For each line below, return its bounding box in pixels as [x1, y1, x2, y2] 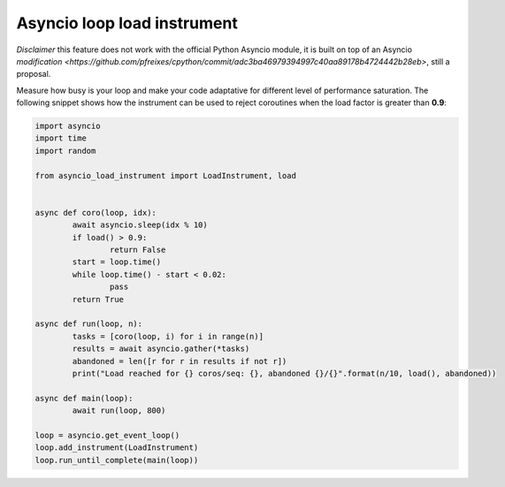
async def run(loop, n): [34, 319, 143, 329]
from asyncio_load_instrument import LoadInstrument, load [34, 171, 296, 180]
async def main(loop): [34, 393, 134, 403]
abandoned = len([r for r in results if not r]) [72, 356, 287, 366]
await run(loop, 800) [72, 406, 166, 415]
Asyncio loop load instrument [16, 13, 238, 33]
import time [34, 133, 88, 143]
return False [109, 245, 166, 255]
